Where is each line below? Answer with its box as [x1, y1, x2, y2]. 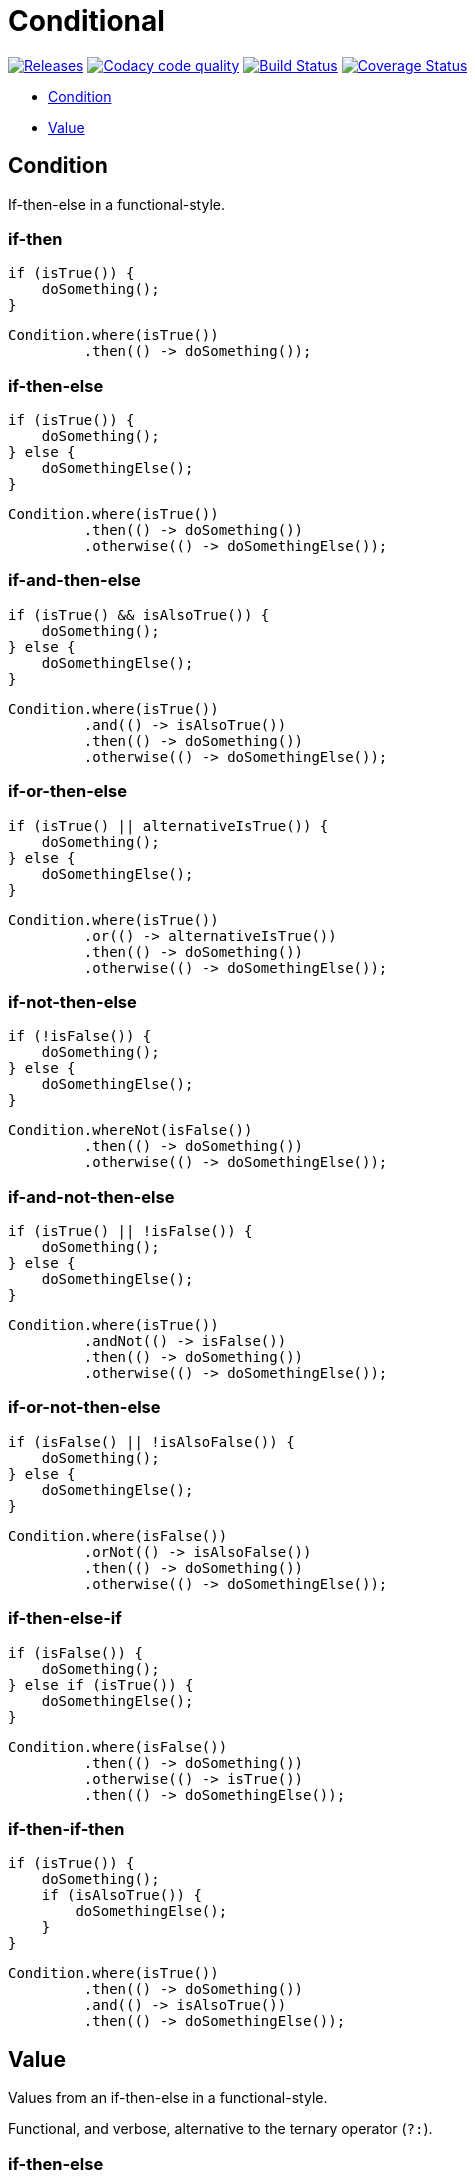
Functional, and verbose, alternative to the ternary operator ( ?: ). [8, 2120, 433, 2138]
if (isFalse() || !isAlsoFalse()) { [8, 1433, 295, 1450]
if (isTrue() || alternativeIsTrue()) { [8, 817, 329, 834]
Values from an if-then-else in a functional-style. [8, 2089, 328, 2107]
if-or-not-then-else [8, 1397, 161, 1418]
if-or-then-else [8, 781, 127, 802]
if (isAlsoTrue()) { [41, 1887, 202, 1904]
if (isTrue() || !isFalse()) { [8, 1223, 253, 1240]
